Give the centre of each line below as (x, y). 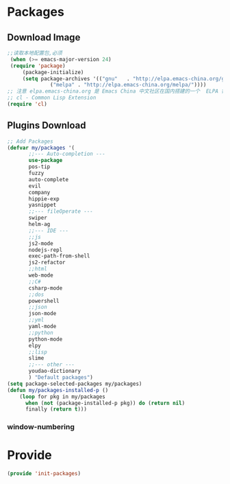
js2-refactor (47, 263)
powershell (44, 301)
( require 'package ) (38, 66)
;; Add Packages (30, 141)
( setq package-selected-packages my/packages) (75, 384)
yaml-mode (42, 327)
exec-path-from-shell (59, 256)
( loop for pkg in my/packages (63, 396)
